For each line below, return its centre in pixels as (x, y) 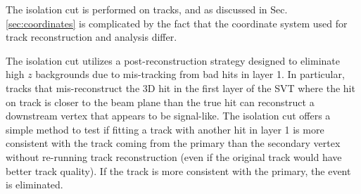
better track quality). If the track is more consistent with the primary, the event (178, 170)
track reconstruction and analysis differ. (91, 37)
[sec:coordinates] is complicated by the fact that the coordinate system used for (177, 23)
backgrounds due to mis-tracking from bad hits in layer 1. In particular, (190, 74)
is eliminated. (34, 185)
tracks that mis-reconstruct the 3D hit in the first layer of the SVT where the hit (180, 88)
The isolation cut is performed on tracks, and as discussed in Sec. (147, 9)
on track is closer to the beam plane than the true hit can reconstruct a (160, 102)
